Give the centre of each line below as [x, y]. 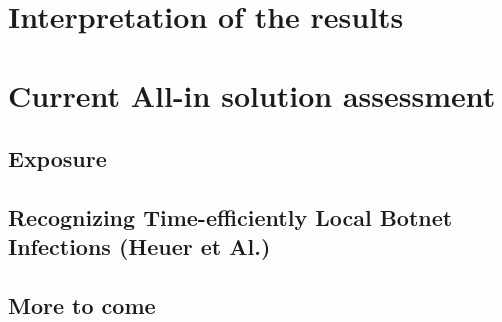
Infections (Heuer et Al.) [139, 246]
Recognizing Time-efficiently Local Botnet [230, 216]
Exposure [57, 158]
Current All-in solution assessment [252, 94]
